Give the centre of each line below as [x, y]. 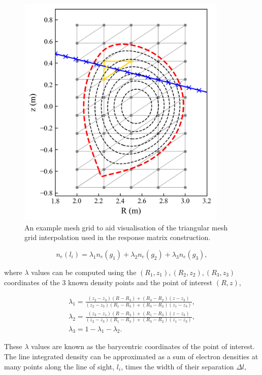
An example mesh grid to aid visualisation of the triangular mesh [126, 227]
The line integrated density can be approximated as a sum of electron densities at [131, 356]
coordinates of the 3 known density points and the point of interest [108, 282]
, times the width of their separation [177, 366]
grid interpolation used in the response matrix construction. [118, 237]
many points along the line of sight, [59, 366]
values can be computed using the [84, 272]
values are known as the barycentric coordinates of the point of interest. [143, 346]
